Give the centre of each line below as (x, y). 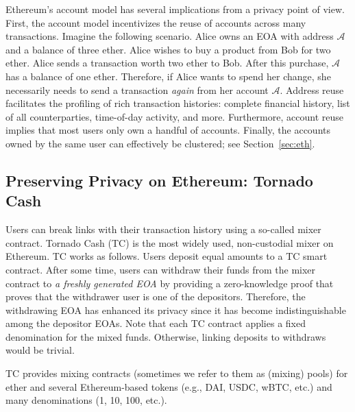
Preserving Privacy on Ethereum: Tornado (159, 180)
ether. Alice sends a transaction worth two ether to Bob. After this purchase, (167, 63)
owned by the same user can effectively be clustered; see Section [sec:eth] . (160, 143)
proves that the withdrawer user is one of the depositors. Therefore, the (156, 296)
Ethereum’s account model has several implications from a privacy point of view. (175, 9)
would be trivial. (40, 350)
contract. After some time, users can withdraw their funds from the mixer (161, 269)
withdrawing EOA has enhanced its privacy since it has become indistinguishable (176, 310)
